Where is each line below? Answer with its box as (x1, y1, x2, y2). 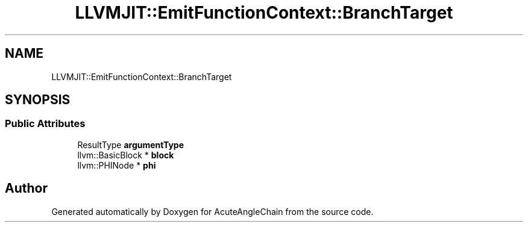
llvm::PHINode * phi (77, 160, 156, 170)
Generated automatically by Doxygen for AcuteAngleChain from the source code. (51, 206, 374, 217)
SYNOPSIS (5, 92, 71, 108)
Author (5, 181, 48, 196)
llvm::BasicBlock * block (77, 149, 174, 160)
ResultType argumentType (77, 139, 184, 150)
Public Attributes (5, 117, 86, 130)
